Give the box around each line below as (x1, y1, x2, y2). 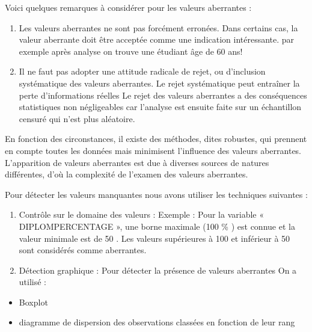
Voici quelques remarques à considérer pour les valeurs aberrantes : (5, 1, 252, 13)
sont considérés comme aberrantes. (19, 244, 147, 256)
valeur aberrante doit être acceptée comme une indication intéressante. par (19, 33, 295, 46)
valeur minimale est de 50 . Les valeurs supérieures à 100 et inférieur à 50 (19, 232, 290, 244)
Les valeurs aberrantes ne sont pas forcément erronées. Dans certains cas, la (19, 21, 298, 34)
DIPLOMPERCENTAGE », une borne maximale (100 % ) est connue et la (19, 220, 295, 232)
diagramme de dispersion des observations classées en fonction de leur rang (19, 316, 295, 328)
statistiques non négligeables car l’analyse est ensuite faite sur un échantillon (19, 100, 302, 113)
